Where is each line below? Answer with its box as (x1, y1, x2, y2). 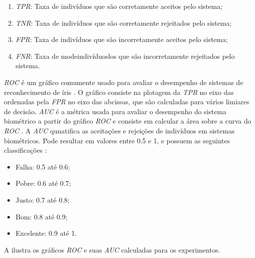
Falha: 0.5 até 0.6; (15, 161, 70, 172)
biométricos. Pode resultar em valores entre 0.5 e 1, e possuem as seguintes (4, 135, 230, 145)
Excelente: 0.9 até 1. (15, 228, 77, 238)
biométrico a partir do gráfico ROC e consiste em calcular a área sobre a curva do (4, 116, 252, 126)
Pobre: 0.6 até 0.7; (15, 178, 71, 188)
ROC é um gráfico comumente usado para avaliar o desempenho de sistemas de (4, 77, 243, 87)
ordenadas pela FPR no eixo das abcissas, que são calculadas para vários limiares (4, 96, 250, 107)
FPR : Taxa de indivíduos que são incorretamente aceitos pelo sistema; (15, 34, 228, 44)
